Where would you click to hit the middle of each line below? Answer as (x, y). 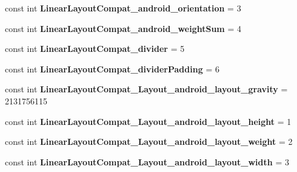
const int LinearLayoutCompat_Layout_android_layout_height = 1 (148, 121)
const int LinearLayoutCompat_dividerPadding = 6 (112, 68)
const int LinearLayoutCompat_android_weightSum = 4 (123, 28)
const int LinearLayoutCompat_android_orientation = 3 (123, 8)
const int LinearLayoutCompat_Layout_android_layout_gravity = (146, 89)
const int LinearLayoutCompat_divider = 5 (95, 49)
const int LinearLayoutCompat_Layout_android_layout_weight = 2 (149, 142)
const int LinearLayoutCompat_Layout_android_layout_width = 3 (147, 161)
